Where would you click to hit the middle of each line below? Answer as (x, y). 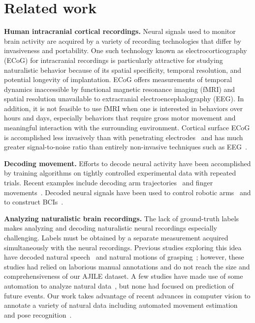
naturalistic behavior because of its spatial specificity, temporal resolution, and (123, 70)
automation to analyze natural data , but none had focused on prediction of (119, 285)
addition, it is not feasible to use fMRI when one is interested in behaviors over (123, 108)
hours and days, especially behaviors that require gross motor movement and (120, 118)
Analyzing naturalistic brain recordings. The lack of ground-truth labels (122, 218)
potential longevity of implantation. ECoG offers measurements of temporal (118, 79)
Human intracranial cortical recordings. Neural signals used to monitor (120, 31)
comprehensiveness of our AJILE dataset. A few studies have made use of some (124, 276)
